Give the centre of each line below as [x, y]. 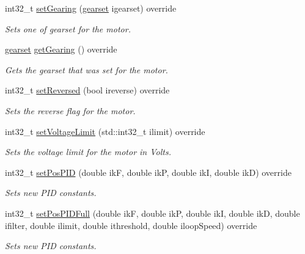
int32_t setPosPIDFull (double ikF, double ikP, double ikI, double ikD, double [152, 213]
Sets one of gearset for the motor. [68, 28]
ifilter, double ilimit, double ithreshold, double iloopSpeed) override [131, 225]
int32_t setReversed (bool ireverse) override [87, 90]
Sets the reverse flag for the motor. [70, 110]
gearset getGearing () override [61, 49]
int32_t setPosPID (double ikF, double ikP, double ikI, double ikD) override [148, 172]
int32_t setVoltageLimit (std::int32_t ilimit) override [105, 131]
